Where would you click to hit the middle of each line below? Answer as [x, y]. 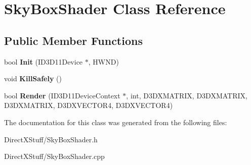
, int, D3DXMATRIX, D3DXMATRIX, [187, 95]
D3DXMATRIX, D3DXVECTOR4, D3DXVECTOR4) [89, 105]
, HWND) [103, 61]
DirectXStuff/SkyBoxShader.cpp [54, 156]
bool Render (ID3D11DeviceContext [62, 95]
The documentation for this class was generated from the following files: [116, 122]
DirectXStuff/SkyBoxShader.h [51, 139]
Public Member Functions [73, 40]
